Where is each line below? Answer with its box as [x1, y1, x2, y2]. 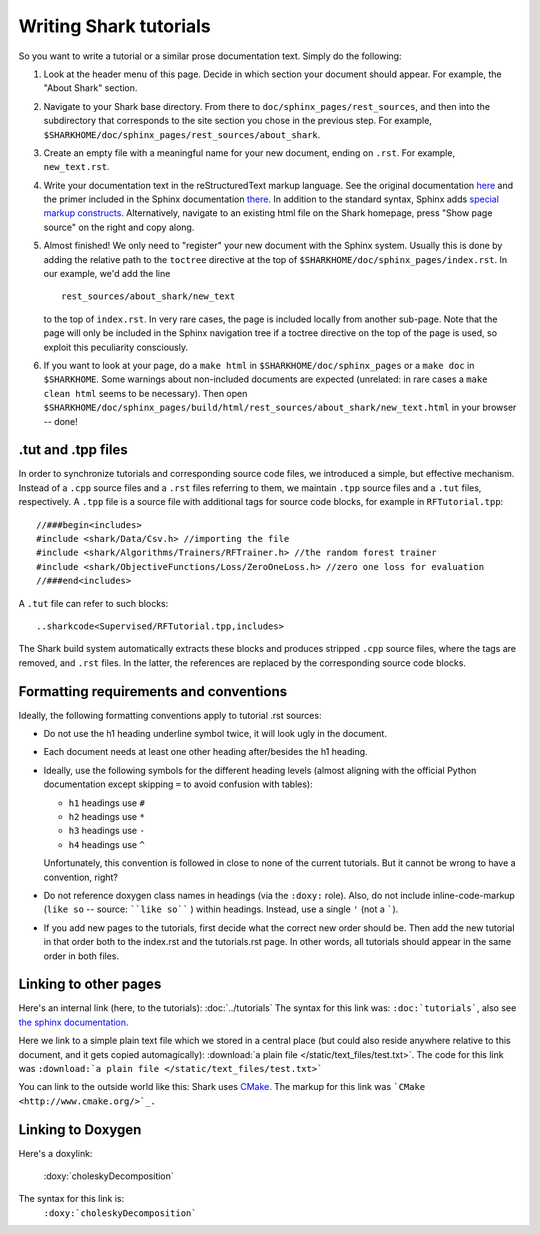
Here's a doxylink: [18, 1147, 93, 1159]
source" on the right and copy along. [43, 221, 195, 233]
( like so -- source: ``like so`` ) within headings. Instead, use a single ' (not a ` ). [43, 903, 399, 915]
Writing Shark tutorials [18, 15, 212, 37]
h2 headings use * [68, 810, 145, 822]
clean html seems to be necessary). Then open [43, 387, 248, 399]
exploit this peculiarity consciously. [43, 341, 189, 353]
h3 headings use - [68, 825, 145, 837]
